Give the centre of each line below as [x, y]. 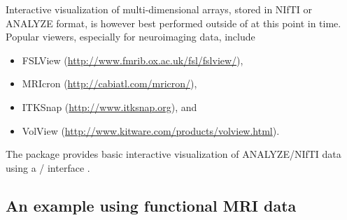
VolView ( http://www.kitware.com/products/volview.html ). [151, 130]
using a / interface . [48, 167]
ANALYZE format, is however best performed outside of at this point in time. [173, 23]
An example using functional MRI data [151, 205]
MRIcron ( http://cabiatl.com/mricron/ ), [109, 83]
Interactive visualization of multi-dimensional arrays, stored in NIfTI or [159, 9]
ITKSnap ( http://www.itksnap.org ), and [109, 107]
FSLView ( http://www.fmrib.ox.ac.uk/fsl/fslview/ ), [133, 60]
